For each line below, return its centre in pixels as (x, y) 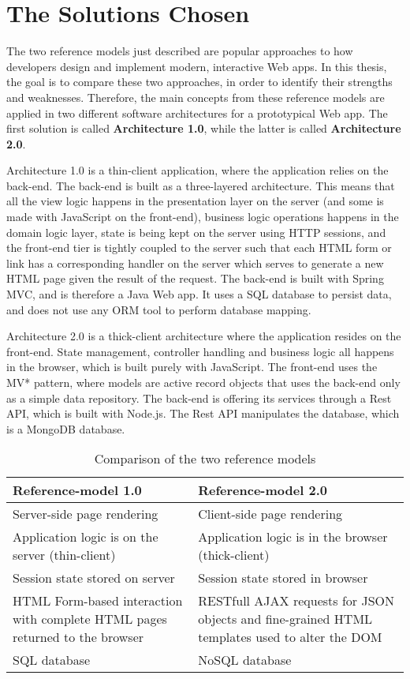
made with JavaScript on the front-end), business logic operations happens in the (203, 217)
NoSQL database (245, 660)
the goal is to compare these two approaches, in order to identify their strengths (199, 82)
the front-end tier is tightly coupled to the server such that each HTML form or (199, 248)
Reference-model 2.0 (263, 490)
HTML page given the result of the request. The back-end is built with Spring (195, 278)
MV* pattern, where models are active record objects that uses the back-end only (203, 382)
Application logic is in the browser (293, 537)
